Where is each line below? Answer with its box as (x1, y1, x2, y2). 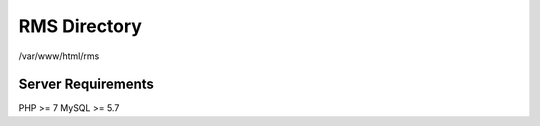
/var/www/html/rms (18, 50, 100, 62)
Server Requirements (18, 76, 155, 93)
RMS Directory (18, 15, 142, 37)
